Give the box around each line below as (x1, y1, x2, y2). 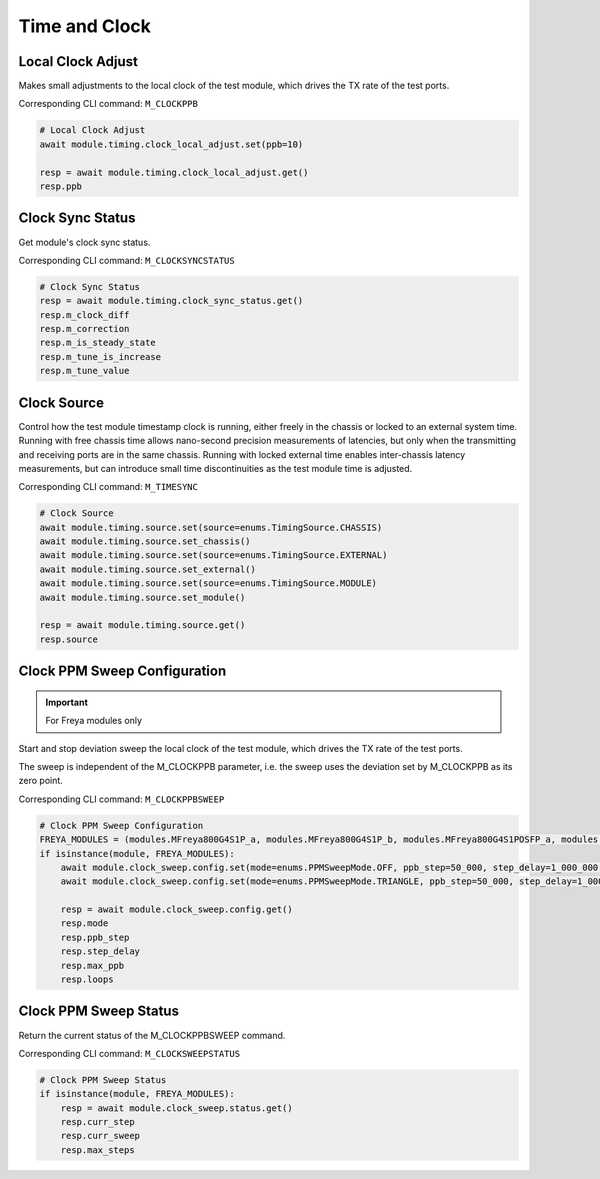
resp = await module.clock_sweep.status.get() (60, 1102, 294, 1114)
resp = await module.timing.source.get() (39, 620, 246, 631)
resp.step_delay (60, 946, 140, 957)
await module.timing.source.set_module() (39, 591, 246, 603)
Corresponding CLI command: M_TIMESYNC (18, 481, 199, 493)
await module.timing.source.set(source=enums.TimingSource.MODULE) (39, 578, 378, 589)
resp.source (39, 633, 99, 645)
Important (45, 696, 89, 708)
